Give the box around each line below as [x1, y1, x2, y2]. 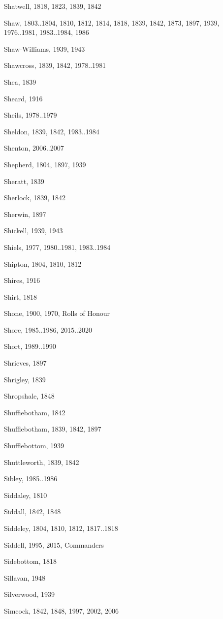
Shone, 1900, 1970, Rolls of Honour [4, 308, 110, 318]
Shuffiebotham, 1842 [4, 407, 65, 417]
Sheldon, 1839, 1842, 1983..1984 [4, 126, 99, 136]
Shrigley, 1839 [4, 374, 46, 384]
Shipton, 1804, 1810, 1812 [4, 258, 82, 269]
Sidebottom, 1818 [4, 556, 57, 566]
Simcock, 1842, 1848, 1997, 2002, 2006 [4, 605, 119, 616]
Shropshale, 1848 [4, 391, 55, 401]
